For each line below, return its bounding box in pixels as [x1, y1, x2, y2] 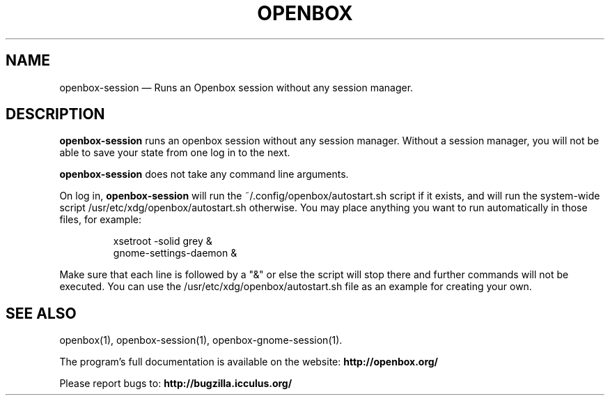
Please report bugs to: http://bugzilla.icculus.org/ [59, 377, 292, 390]
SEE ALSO [6, 304, 77, 322]
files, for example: [59, 213, 142, 226]
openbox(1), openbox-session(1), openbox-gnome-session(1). [59, 334, 343, 347]
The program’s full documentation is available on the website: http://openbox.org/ [59, 356, 439, 368]
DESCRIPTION [6, 105, 105, 123]
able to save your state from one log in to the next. [59, 146, 290, 159]
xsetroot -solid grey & [113, 235, 212, 248]
